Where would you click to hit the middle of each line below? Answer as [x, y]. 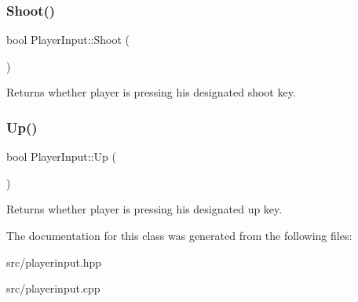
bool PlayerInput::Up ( [61, 156]
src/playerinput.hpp [54, 262]
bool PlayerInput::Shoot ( [68, 40]
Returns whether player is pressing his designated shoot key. [151, 92]
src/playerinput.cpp [53, 288]
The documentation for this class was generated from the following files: [179, 235]
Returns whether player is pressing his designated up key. [144, 209]
